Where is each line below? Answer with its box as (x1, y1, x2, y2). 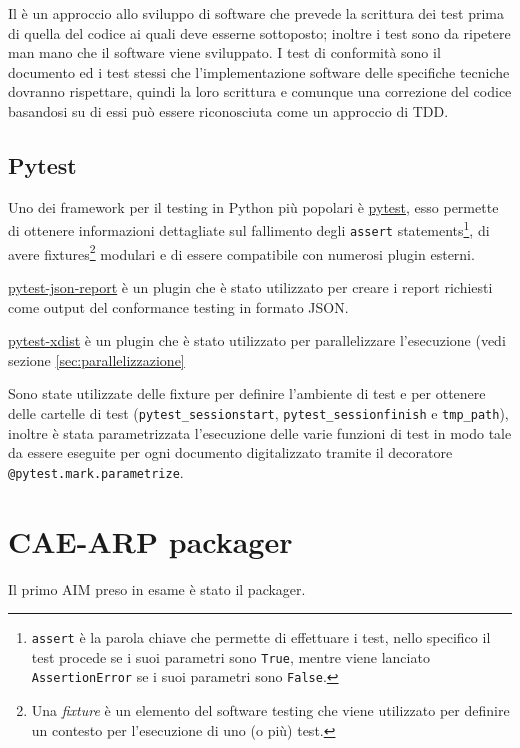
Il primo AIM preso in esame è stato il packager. (8, 578, 306, 599)
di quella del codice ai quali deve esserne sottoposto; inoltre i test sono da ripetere (8, 22, 511, 43)
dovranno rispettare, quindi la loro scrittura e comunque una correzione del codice (8, 81, 512, 102)
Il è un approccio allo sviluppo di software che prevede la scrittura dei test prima (8, 3, 504, 23)
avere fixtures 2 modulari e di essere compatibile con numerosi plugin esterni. (8, 240, 475, 264)
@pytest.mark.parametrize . (8, 461, 184, 482)
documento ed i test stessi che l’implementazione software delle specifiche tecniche (8, 61, 510, 82)
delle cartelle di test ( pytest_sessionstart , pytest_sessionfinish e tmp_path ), (8, 402, 509, 423)
